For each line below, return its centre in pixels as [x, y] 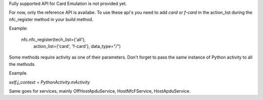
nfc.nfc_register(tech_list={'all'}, [54, 40]
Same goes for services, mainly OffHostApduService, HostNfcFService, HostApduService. [100, 91]
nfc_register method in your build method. [51, 19]
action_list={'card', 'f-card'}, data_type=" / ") [77, 46]
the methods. [22, 64]
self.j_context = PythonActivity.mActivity [49, 82]
